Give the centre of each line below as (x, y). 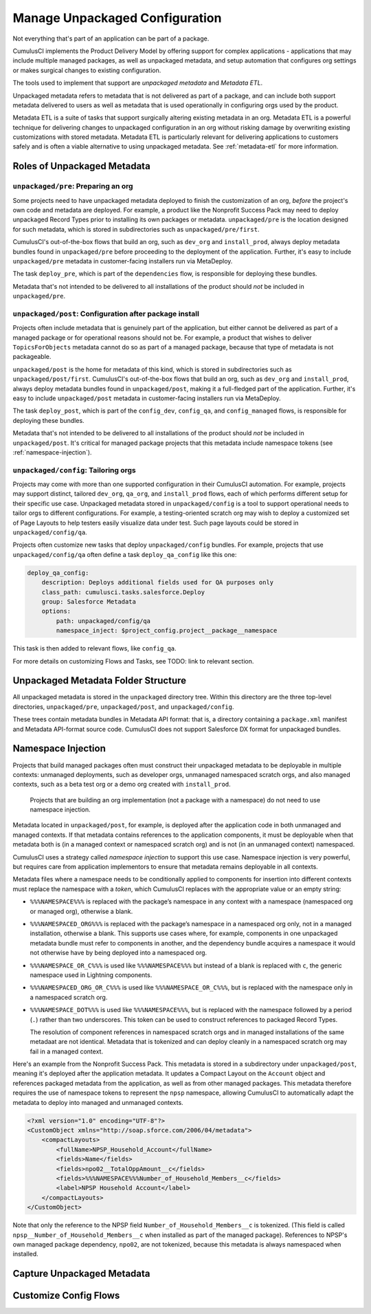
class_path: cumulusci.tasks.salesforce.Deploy (123, 592)
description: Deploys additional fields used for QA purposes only (158, 582)
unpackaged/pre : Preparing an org (73, 186)
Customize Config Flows (66, 1296)
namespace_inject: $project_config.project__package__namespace (167, 631)
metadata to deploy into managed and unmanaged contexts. (98, 1102)
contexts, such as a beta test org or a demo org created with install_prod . (122, 785)
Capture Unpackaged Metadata (81, 1274)
